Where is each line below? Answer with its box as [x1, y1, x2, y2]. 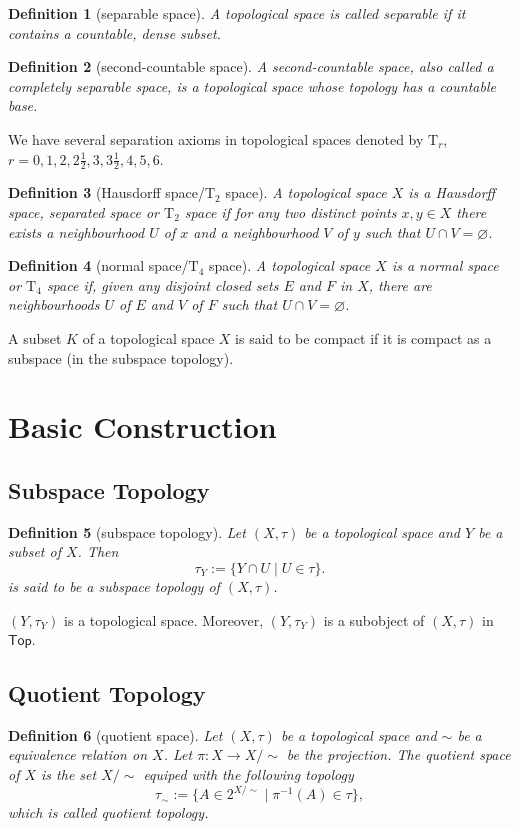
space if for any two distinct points [184, 201, 397, 222]
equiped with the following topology [143, 764, 354, 785]
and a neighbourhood [193, 221, 319, 242]
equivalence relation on [8, 744, 148, 765]
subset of [8, 541, 61, 562]
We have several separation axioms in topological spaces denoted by [8, 128, 424, 149]
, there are [368, 274, 432, 295]
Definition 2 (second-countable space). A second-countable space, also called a [8, 56, 494, 77]
